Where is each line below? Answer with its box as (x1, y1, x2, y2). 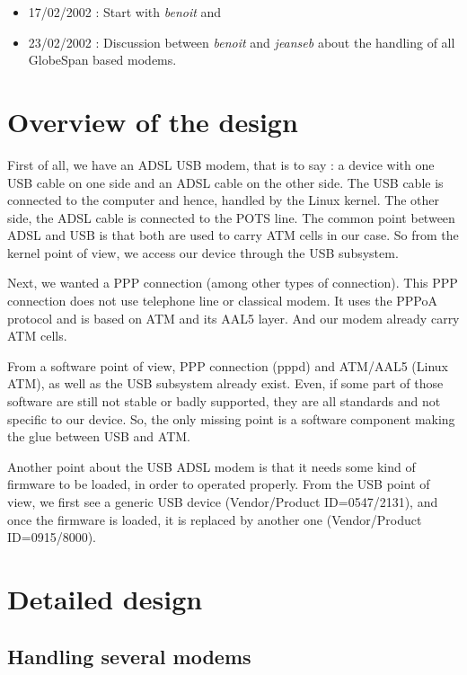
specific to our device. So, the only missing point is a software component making (7, 409, 455, 428)
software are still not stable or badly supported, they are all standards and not (7, 392, 441, 411)
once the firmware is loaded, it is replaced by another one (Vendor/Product (7, 510, 422, 528)
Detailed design (7, 580, 203, 617)
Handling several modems (7, 642, 251, 670)
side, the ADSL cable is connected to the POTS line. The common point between (7, 208, 455, 226)
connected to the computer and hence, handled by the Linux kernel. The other (7, 191, 439, 209)
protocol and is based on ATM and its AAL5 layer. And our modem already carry (7, 308, 460, 327)
